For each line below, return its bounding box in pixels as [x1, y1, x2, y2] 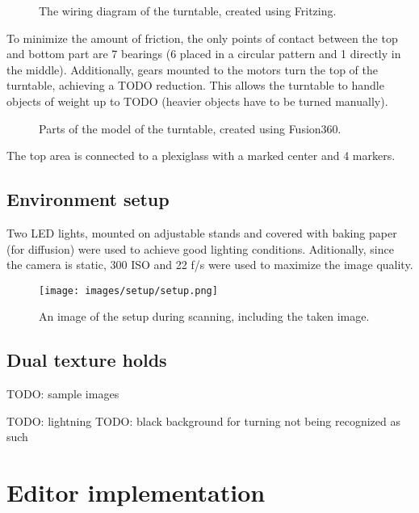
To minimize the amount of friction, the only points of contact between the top [6, 29, 398, 46]
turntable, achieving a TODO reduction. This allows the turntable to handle [6, 77, 384, 94]
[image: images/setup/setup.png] [39, 284, 218, 296]
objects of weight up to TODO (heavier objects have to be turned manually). [6, 92, 388, 109]
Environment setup [6, 187, 170, 212]
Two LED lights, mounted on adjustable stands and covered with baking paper [6, 224, 397, 241]
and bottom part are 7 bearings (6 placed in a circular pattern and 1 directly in [6, 45, 401, 62]
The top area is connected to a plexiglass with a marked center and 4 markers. [6, 147, 396, 164]
